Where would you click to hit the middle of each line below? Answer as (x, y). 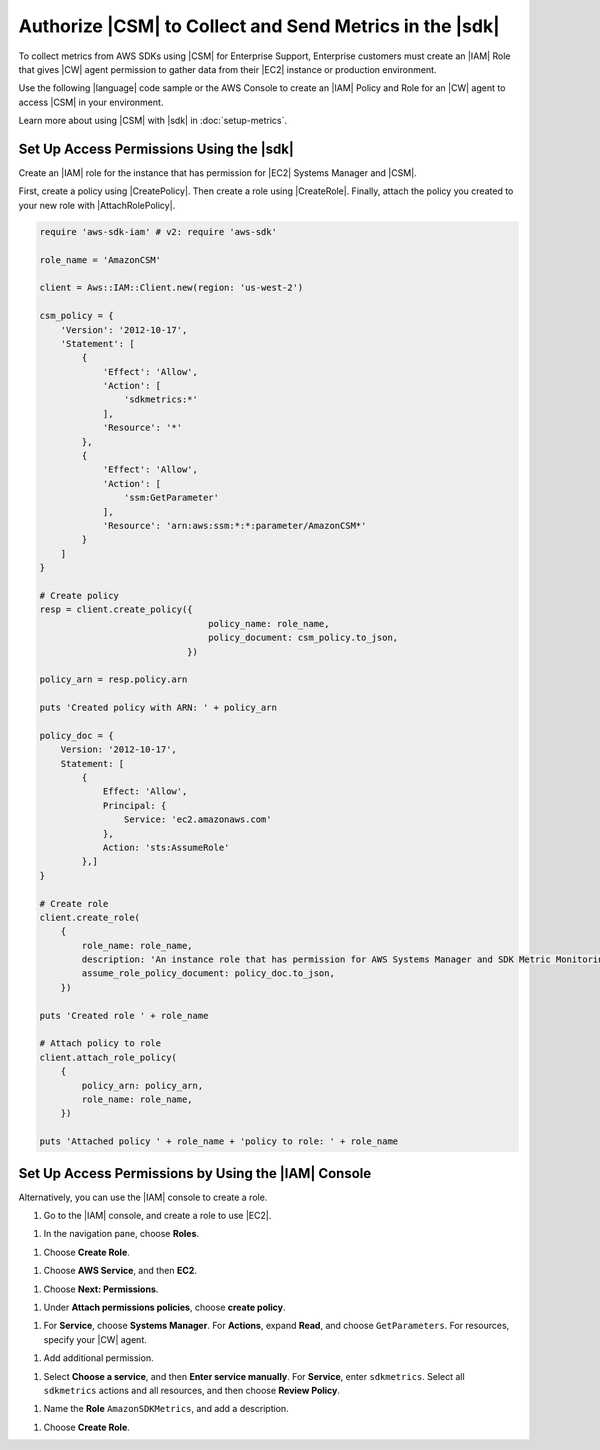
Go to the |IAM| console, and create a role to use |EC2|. (157, 1216)
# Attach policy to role (100, 1043)
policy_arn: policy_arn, (142, 1085)
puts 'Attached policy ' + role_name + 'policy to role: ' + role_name (219, 1141)
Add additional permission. (98, 1358)
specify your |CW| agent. (95, 1339)
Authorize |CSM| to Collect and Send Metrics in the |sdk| (259, 26)
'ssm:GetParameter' (171, 498)
